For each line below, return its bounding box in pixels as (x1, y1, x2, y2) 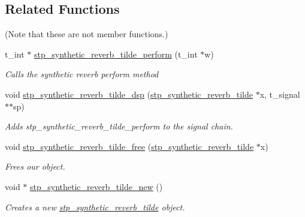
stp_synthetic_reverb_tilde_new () (30, 180, 163, 192)
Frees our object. (5, 160, 65, 173)
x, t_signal (259, 88, 300, 100)
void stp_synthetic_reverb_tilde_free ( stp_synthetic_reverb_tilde (5, 140, 254, 152)
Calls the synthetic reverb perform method (5, 68, 159, 80)
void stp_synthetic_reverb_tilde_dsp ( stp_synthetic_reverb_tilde (5, 88, 253, 100)
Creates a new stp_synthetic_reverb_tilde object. (5, 200, 185, 213)
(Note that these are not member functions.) (5, 28, 168, 40)
